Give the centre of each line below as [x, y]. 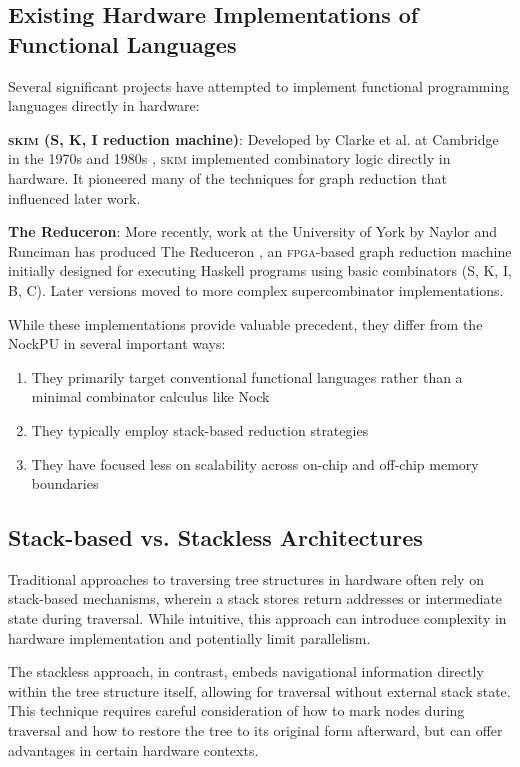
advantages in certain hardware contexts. [133, 749]
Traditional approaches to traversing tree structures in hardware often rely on [246, 578]
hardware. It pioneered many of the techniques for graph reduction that [228, 177]
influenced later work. [74, 197]
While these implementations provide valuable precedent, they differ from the [245, 323]
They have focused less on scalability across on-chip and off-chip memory [255, 463]
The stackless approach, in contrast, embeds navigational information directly [246, 671]
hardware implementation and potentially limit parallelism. [189, 637]
